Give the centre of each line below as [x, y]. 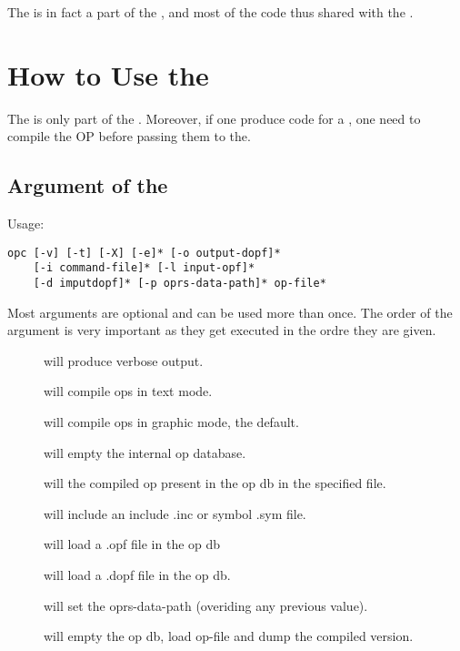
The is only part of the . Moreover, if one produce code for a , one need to [214, 118]
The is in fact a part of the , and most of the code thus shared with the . [210, 12]
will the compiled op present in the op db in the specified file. [215, 483]
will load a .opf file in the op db [132, 544]
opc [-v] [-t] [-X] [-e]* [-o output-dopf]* [144, 253]
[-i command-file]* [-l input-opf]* [144, 268]
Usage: [26, 224]
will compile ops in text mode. [128, 391]
